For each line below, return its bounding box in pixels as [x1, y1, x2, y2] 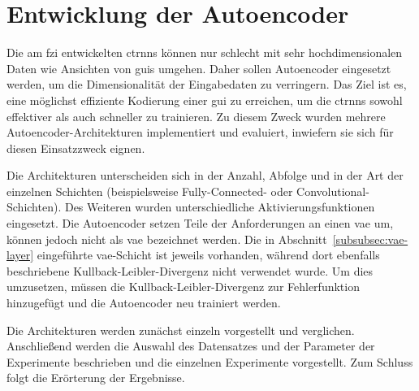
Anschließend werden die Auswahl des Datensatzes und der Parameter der [6, 337, 375, 354]
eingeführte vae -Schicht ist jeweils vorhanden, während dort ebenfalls [37, 246, 380, 263]
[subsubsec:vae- [332, 230, 408, 247]
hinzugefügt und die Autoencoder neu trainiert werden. [6, 294, 281, 311]
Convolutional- [296, 182, 369, 199]
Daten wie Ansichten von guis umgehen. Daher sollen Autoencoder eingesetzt [6, 59, 391, 76]
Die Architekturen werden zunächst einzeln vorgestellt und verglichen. [6, 321, 355, 338]
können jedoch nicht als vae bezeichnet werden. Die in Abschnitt [6, 230, 327, 247]
